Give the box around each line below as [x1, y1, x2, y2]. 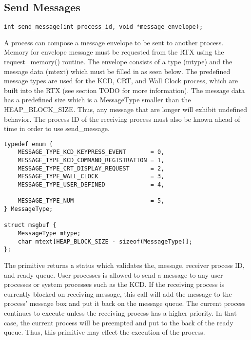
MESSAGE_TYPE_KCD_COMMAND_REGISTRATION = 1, [18, 157, 165, 164]
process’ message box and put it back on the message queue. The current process [4, 298, 246, 308]
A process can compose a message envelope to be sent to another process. [4, 37, 224, 47]
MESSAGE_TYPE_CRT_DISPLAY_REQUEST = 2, [18, 165, 165, 172]
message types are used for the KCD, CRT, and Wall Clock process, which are [4, 76, 238, 86]
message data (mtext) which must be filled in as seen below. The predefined [4, 66, 231, 76]
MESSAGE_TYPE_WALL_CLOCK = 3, [18, 173, 165, 180]
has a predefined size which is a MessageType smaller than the [4, 94, 191, 105]
